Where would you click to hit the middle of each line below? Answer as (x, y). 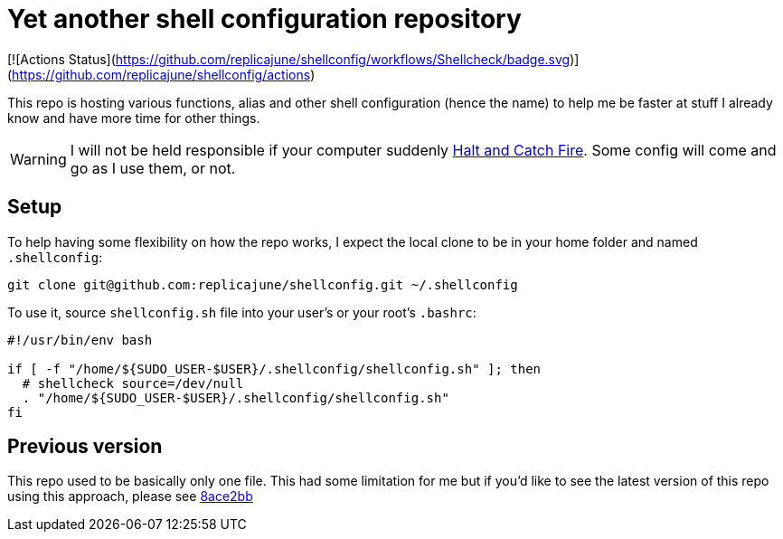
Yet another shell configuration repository (264, 19)
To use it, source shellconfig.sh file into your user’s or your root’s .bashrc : (242, 312)
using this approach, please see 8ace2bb (130, 496)
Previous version (85, 447)
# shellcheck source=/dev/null (133, 383)
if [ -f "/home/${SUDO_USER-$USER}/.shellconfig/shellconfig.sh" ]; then (274, 369)
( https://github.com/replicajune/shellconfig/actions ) (161, 74)
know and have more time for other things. (134, 118)
